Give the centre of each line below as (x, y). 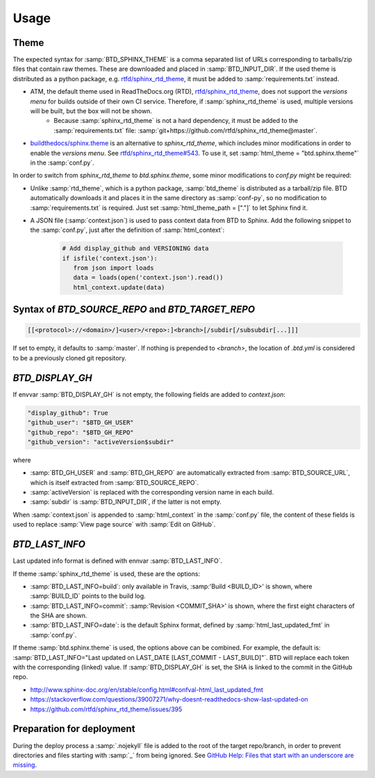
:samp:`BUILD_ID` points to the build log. (88, 596)
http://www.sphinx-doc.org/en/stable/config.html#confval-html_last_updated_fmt (147, 689)
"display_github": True (68, 413)
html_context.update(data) (119, 287)
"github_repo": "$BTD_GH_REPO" (81, 432)
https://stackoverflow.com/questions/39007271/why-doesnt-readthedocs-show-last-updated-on (169, 700)
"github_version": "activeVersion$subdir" (101, 442)
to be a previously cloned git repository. (70, 358)
